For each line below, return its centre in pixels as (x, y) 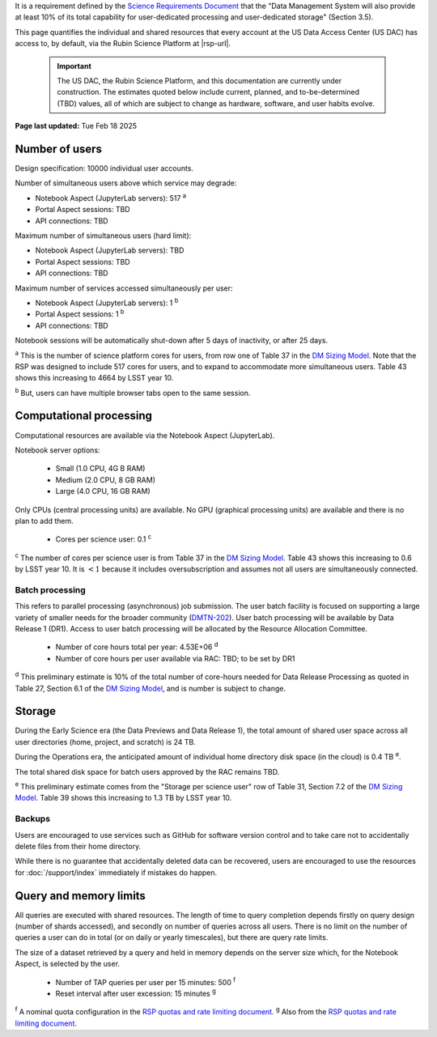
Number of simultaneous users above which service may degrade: (126, 183)
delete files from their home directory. (78, 846)
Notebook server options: (57, 450)
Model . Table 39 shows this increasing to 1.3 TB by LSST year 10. (123, 798)
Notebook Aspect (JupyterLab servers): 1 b (107, 302)
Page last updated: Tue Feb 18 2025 (76, 126)
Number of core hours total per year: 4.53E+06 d (137, 646)
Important (74, 66)
